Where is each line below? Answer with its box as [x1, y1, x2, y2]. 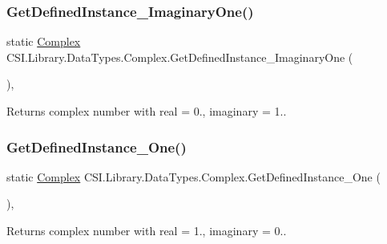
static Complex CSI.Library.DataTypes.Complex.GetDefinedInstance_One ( [6, 168, 381, 185]
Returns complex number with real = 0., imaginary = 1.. [6, 103, 287, 119]
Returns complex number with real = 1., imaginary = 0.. [6, 222, 287, 238]
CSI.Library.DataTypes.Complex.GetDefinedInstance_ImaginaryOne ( [6, 48, 353, 65]
